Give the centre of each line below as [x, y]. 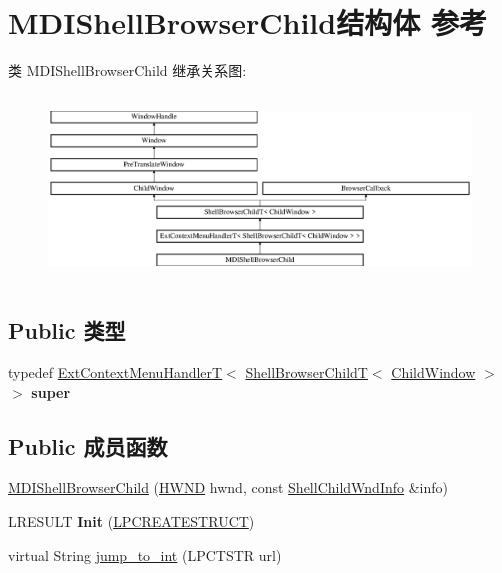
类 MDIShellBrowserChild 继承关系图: [127, 70]
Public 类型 [67, 330]
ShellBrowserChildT [306, 372]
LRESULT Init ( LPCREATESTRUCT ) [131, 521]
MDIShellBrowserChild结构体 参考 [247, 22]
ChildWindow [433, 372]
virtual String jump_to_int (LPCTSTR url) [145, 554]
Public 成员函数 [88, 445]
